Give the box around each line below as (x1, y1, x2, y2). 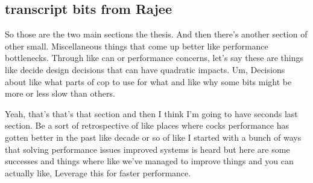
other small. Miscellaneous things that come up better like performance (5, 39, 268, 52)
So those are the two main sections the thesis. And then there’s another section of (5, 28, 308, 40)
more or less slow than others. (5, 87, 115, 100)
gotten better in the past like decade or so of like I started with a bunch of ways (5, 130, 302, 143)
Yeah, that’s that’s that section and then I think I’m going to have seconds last (5, 107, 298, 120)
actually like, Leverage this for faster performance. (5, 166, 191, 179)
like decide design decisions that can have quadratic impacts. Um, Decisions (5, 63, 285, 75)
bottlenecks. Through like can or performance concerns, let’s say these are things (5, 51, 303, 64)
